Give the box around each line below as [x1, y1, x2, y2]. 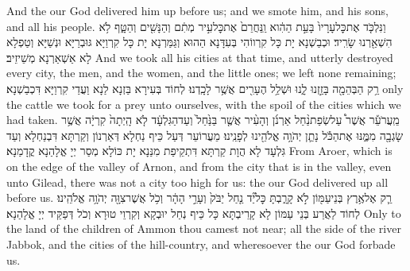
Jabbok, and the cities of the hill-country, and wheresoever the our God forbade [6, 235, 396, 252]
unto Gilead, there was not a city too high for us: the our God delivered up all [6, 173, 389, 190]
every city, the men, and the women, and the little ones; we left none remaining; [6, 64, 396, 81]
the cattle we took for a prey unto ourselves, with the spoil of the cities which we [6, 95, 401, 112]
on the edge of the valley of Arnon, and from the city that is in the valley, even [6, 157, 392, 174]
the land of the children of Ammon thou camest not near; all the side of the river [6, 220, 401, 237]
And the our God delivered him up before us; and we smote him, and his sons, [6, 2, 389, 18]
